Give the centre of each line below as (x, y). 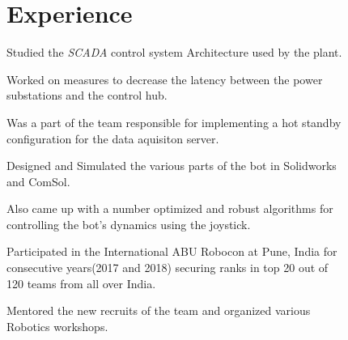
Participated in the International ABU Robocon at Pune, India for (172, 251)
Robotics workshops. (57, 326)
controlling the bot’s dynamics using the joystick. (129, 224)
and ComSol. (38, 181)
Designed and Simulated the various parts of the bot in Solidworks (172, 166)
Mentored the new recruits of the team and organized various (159, 310)
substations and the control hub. (87, 95)
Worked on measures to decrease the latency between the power (165, 79)
